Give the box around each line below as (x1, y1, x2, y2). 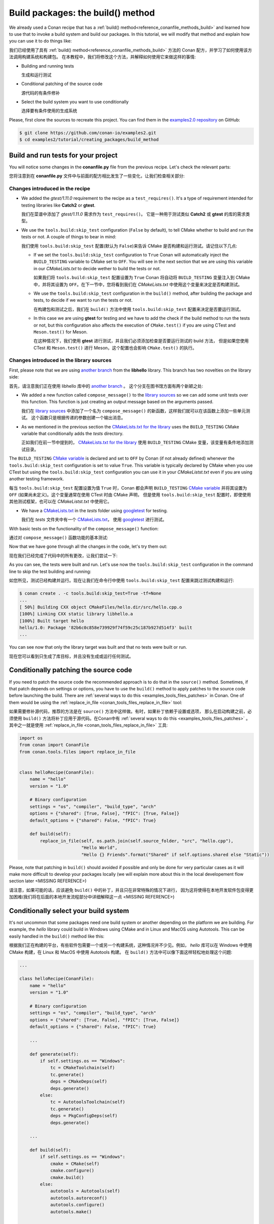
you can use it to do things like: (9, 38, 72, 44)
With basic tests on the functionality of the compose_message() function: (9, 525, 159, 531)
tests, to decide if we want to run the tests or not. (33, 297, 133, 303)
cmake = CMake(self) (50, 1161, 100, 1166)
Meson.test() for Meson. (33, 329, 88, 335)
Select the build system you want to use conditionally (21, 99, 129, 105)
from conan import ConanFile (19, 742, 90, 748)
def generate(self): (29, 1051, 79, 1057)
